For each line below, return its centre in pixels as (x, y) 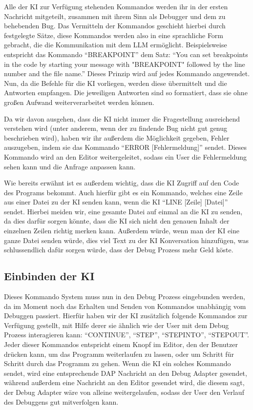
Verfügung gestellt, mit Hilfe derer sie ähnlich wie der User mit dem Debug (116, 325)
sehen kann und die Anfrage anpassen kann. (70, 166)
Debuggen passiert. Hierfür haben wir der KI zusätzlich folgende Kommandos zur (126, 316)
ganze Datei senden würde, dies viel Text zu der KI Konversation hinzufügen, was (126, 240)
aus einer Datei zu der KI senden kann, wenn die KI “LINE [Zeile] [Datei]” (116, 202)
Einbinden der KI (49, 276)
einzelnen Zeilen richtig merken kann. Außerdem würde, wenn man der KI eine (122, 231)
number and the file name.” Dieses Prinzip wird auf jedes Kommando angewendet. (127, 73)
